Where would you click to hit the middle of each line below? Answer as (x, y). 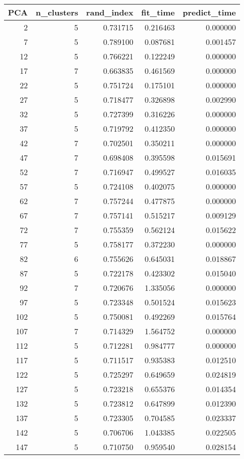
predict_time (209, 12)
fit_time (158, 12)
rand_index (110, 12)
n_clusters (57, 12)
